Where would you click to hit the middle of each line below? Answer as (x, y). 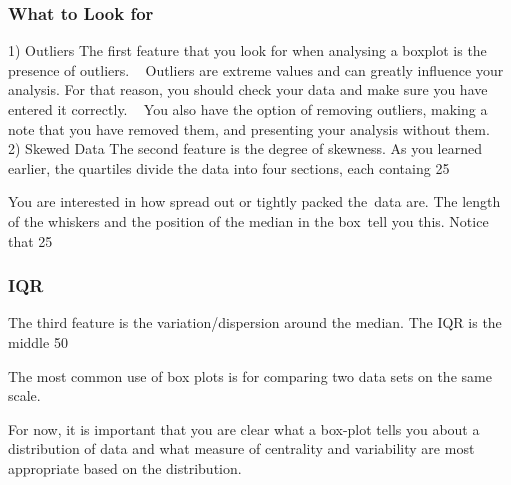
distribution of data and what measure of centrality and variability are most (241, 448)
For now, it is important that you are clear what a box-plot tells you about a (244, 428)
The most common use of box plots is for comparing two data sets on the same (250, 375)
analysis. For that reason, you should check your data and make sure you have (248, 89)
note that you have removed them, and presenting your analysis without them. (249, 128)
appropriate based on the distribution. (125, 467)
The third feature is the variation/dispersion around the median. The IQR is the (255, 322)
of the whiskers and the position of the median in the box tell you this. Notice (248, 220)
